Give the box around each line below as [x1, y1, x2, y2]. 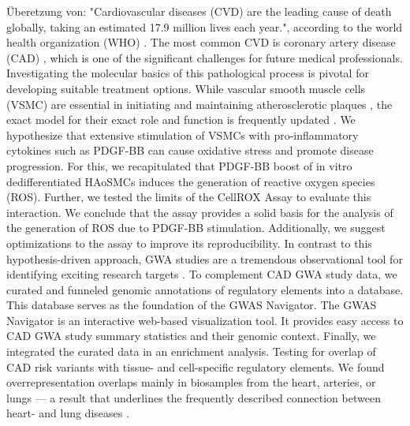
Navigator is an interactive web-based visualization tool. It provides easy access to [6, 312, 404, 328]
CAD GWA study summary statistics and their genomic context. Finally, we [6, 327, 376, 344]
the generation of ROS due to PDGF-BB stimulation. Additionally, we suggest [6, 219, 386, 236]
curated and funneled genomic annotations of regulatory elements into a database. [6, 281, 404, 297]
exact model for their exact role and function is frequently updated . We [6, 111, 356, 128]
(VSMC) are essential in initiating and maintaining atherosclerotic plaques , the [6, 95, 393, 112]
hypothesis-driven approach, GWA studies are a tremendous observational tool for [6, 250, 403, 267]
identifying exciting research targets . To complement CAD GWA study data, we [6, 266, 397, 282]
